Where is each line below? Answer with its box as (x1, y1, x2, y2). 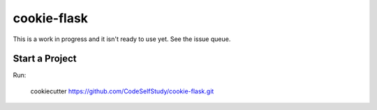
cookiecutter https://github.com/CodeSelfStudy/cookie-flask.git (30, 87, 214, 95)
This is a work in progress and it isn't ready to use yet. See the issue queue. (13, 35, 231, 43)
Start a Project (13, 53, 77, 65)
